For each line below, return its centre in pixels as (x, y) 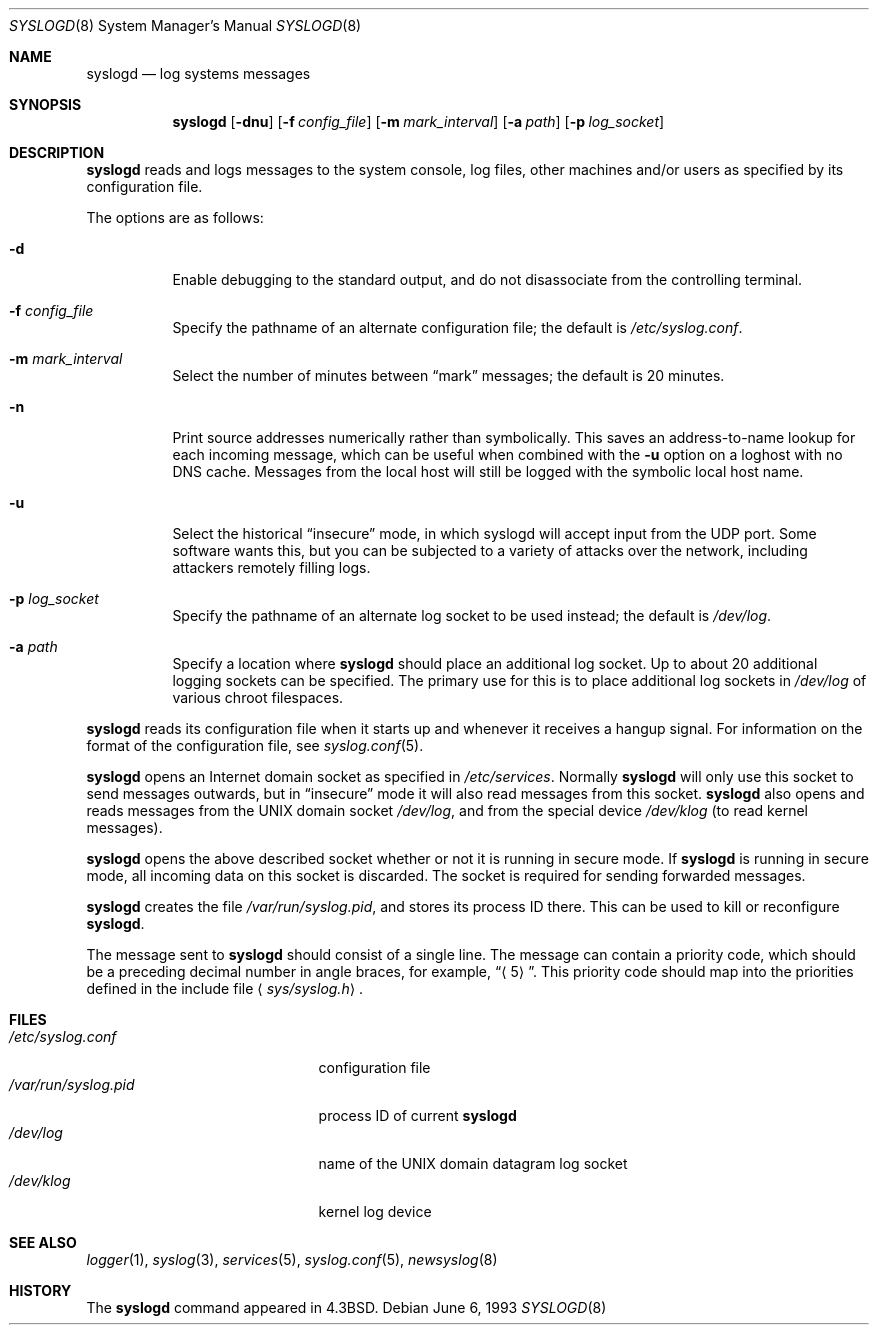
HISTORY (40, 1290)
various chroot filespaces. (258, 697)
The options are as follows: (175, 217)
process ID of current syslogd (417, 1115)
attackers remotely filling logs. (271, 567)
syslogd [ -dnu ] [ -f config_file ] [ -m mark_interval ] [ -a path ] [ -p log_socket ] (418, 121)
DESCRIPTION (57, 152)
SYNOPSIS (45, 104)
